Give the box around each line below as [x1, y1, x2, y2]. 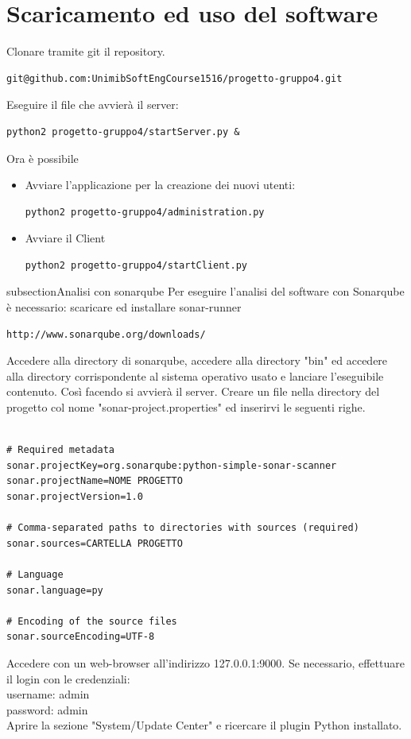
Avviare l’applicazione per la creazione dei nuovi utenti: [25, 176, 296, 193]
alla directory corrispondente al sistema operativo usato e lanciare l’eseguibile [6, 367, 384, 384]
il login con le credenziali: [6, 670, 130, 687]
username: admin [6, 686, 90, 702]
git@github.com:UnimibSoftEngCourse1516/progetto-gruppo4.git [6, 72, 343, 84]
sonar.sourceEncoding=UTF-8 [6, 631, 155, 643]
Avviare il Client [25, 230, 106, 246]
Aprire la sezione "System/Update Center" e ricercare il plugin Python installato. [6, 717, 402, 733]
